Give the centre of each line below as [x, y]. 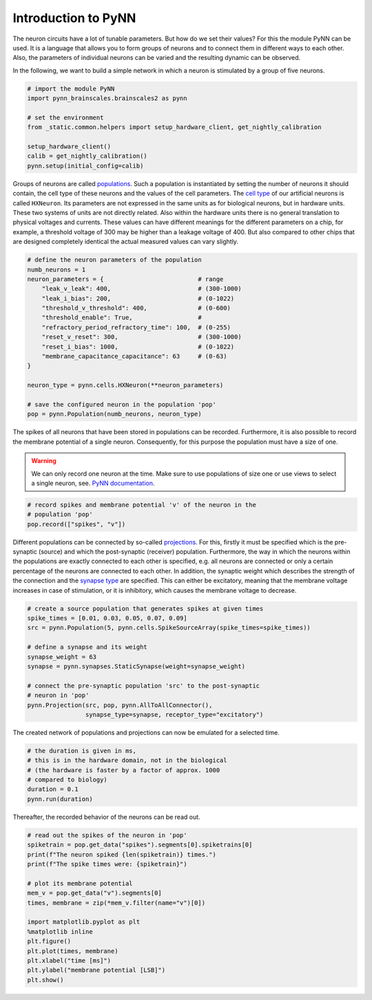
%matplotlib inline [60, 931]
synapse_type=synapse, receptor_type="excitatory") [174, 714]
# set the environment [65, 118]
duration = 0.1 [53, 789]
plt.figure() [49, 941]
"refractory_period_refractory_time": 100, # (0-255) [136, 327]
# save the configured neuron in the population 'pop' [122, 404]
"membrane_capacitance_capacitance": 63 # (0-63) [134, 356]
